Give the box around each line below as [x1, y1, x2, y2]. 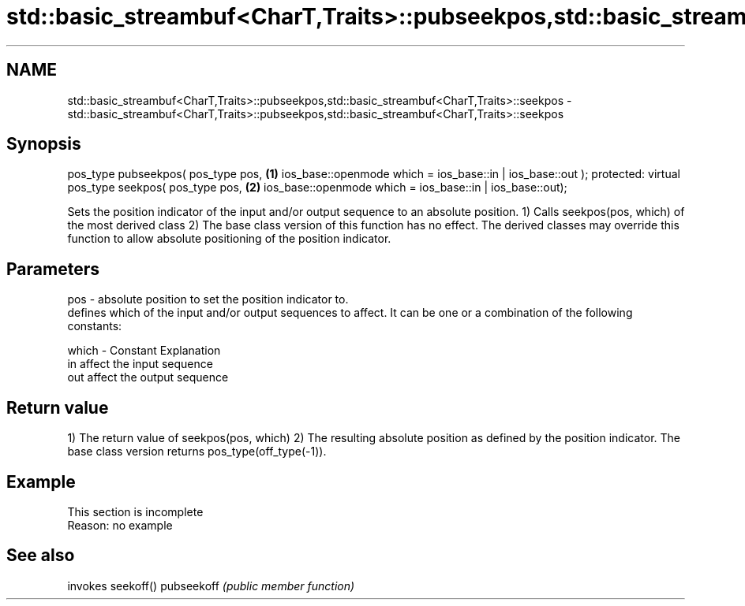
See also [6, 545, 75, 566]
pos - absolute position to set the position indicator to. [67, 292, 349, 307]
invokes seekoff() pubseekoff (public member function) [67, 578, 355, 593]
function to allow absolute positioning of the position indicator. [67, 232, 391, 246]
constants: [67, 319, 122, 333]
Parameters [6, 258, 99, 279]
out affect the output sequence [67, 370, 229, 385]
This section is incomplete [67, 504, 204, 519]
